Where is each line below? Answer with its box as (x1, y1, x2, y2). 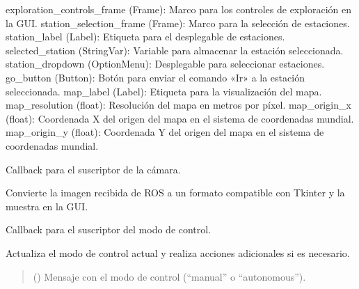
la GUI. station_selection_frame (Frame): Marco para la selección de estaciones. (6, 15, 350, 30)
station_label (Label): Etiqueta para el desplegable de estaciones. (6, 29, 285, 44)
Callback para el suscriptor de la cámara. (6, 162, 181, 176)
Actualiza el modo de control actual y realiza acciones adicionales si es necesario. (6, 245, 350, 260)
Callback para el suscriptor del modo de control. (6, 222, 212, 237)
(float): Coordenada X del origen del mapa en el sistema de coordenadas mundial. (6, 111, 354, 125)
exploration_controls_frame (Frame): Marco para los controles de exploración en (6, 2, 351, 16)
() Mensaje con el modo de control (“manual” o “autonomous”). (33, 269, 306, 283)
